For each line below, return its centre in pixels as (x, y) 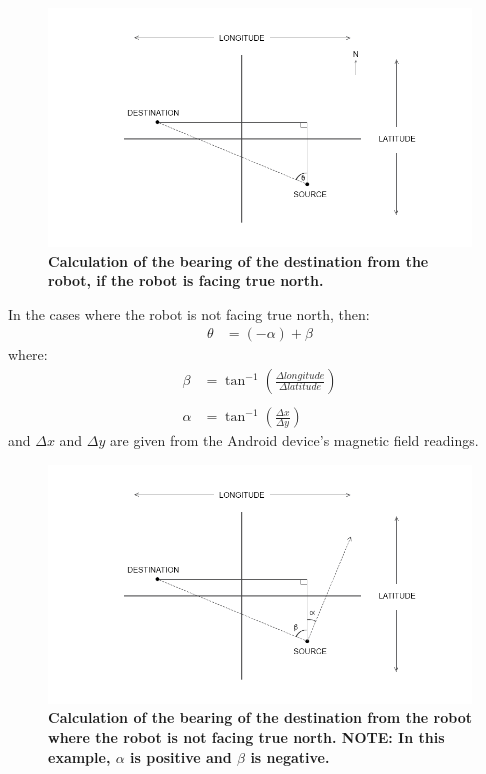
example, (79, 756)
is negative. (290, 756)
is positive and (181, 756)
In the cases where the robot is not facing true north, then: (189, 313)
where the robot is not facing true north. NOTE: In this (246, 736)
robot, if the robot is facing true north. (186, 280)
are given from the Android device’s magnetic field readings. (294, 440)
